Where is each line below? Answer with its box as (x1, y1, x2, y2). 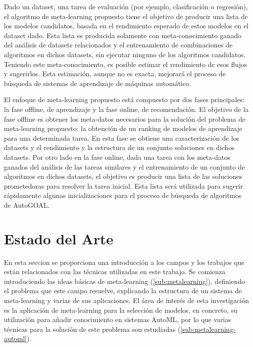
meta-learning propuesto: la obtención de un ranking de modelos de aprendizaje (4, 123, 243, 133)
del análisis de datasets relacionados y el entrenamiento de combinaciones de (4, 40, 232, 50)
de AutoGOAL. (4, 199, 50, 210)
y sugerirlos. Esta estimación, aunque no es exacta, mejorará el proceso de (4, 68, 226, 79)
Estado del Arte (4, 228, 113, 248)
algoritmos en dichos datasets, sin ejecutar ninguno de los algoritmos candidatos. (4, 49, 246, 59)
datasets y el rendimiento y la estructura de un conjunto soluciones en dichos (4, 142, 234, 152)
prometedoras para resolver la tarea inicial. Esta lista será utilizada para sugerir (4, 180, 243, 191)
